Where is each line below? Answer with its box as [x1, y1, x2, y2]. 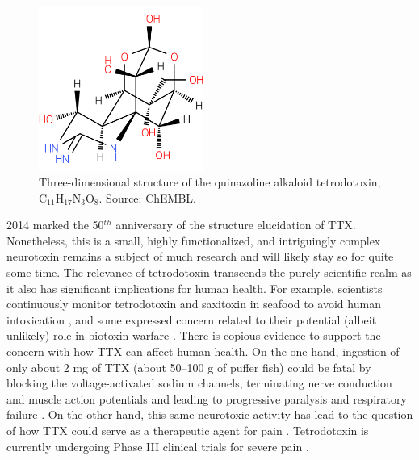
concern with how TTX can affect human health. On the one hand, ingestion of [6, 343, 400, 360]
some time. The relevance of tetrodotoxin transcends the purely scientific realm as [6, 264, 412, 281]
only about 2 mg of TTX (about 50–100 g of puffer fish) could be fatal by [6, 358, 371, 375]
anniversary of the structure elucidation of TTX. [115, 216, 356, 233]
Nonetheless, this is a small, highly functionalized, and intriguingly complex [6, 232, 381, 249]
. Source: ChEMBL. [98, 189, 196, 206]
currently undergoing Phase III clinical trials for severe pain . [6, 437, 309, 454]
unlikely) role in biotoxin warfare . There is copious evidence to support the [6, 327, 381, 344]
